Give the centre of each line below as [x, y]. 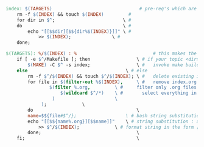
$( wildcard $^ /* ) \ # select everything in [128, 93]
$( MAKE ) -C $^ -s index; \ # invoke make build [114, 65]
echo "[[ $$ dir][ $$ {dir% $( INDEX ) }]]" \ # [79, 31]
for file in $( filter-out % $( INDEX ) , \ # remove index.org [112, 82]
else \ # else [82, 70]
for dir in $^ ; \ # [74, 20]
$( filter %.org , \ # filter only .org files [123, 87]
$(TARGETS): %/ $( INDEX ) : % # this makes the [101, 54]
